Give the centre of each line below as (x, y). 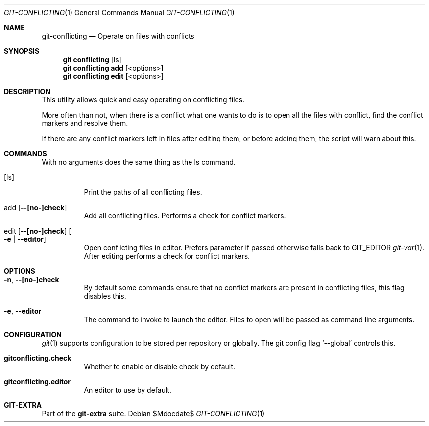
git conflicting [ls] (92, 59)
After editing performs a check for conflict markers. (167, 256)
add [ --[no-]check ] (36, 207)
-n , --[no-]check (32, 279)
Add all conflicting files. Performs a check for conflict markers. (185, 216)
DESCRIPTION (27, 91)
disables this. (105, 296)
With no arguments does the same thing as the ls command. (139, 162)
